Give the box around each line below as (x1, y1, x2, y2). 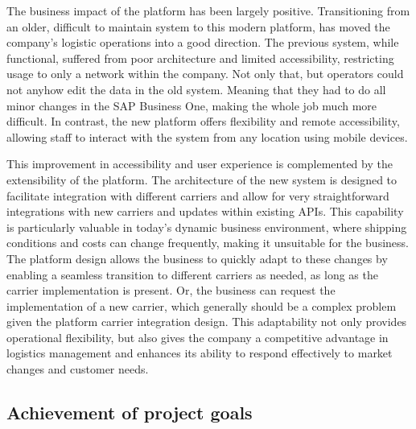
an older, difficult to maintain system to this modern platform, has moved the (6, 18, 390, 35)
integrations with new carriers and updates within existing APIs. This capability (6, 203, 404, 220)
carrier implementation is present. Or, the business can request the (6, 282, 336, 299)
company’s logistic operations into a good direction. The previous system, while (6, 34, 399, 51)
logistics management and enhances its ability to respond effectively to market (6, 344, 393, 361)
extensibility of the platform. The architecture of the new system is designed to (6, 171, 397, 188)
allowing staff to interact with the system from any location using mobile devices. (6, 128, 408, 145)
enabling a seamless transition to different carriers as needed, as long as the (6, 266, 378, 283)
